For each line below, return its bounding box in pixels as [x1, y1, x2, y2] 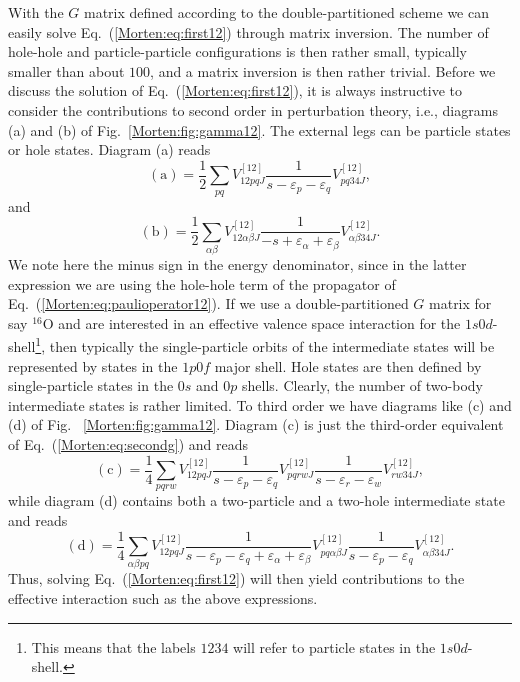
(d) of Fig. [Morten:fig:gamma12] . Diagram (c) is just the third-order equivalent [8, 414, 504, 435]
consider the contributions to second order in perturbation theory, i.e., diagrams [8, 99, 498, 120]
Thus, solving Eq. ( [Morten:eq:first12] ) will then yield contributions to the [8, 568, 465, 589]
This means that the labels [31, 636, 196, 657]
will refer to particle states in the [233, 636, 436, 657]
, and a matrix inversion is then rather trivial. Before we [150, 60, 496, 81]
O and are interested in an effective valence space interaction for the [42, 312, 461, 333]
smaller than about [8, 60, 125, 81]
